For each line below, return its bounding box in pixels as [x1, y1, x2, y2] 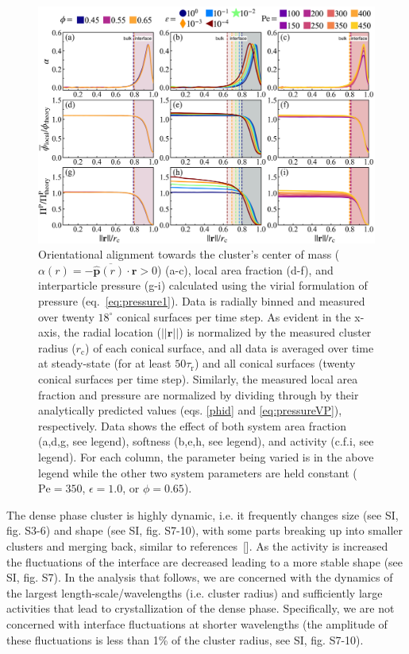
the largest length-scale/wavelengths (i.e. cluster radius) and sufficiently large [6, 584, 383, 601]
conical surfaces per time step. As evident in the [116, 308, 351, 325]
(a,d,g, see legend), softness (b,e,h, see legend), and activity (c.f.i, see [38, 433, 374, 450]
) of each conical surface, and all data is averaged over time [85, 339, 374, 356]
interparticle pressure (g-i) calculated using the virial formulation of [38, 277, 368, 294]
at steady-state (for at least [38, 355, 172, 372]
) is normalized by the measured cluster [179, 324, 372, 341]
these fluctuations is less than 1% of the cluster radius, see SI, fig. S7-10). [6, 631, 364, 648]
